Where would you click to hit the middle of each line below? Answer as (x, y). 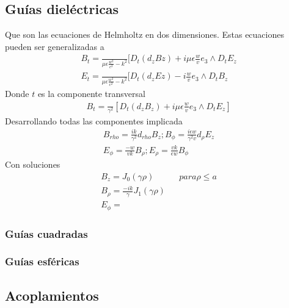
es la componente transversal (91, 94)
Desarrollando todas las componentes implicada (94, 120)
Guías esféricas (42, 261)
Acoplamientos (52, 295)
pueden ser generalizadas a (55, 46)
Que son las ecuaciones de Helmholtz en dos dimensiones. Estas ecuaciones (144, 34)
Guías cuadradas (46, 233)
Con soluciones (33, 164)
